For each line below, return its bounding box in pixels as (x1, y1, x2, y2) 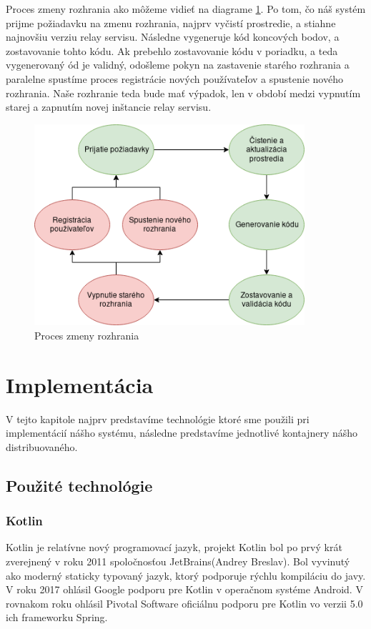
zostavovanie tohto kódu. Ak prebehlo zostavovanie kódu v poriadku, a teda (6, 43, 338, 58)
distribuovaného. (6, 439, 78, 454)
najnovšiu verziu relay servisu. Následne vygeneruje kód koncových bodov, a (6, 29, 340, 44)
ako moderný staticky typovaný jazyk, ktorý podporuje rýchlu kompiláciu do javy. (6, 568, 366, 583)
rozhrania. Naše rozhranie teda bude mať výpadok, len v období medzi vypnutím (6, 85, 361, 100)
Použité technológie (6, 474, 153, 496)
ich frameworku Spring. (6, 610, 108, 625)
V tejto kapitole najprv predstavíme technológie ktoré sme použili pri (6, 411, 310, 426)
